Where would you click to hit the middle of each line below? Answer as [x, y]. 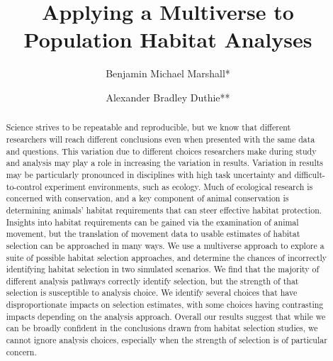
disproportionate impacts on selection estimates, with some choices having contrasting [165, 305]
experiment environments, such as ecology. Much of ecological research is [179, 186]
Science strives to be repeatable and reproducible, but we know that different [148, 127]
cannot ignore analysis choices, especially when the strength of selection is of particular [166, 340]
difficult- [310, 174]
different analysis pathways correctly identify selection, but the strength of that [152, 281]
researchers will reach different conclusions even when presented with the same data [160, 139]
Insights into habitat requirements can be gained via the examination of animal [152, 222]
